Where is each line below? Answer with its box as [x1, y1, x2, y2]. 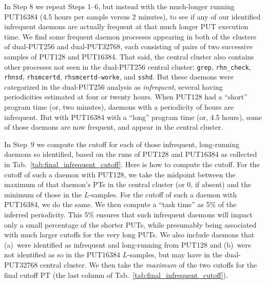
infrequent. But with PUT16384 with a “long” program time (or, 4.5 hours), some [4, 111, 262, 122]
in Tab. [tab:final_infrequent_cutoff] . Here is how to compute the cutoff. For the [4, 159, 260, 170]
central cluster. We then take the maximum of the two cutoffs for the [40, 259, 257, 270]
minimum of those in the [4, 189, 82, 199]
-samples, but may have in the [127, 249, 222, 260]
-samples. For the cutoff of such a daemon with [89, 189, 237, 199]
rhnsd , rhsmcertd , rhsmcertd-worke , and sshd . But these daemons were [4, 71, 234, 82]
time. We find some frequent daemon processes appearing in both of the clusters [4, 31, 256, 42]
